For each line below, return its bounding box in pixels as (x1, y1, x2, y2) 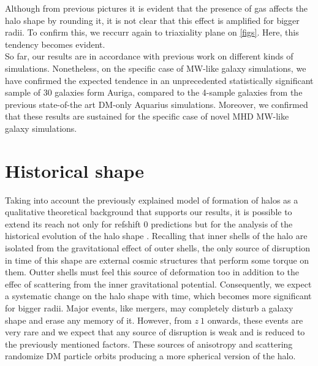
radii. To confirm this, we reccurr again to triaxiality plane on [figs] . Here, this (5, 26, 299, 39)
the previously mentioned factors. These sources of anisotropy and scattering (5, 337, 293, 350)
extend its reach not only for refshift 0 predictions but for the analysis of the (5, 217, 293, 230)
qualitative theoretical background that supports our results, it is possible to (5, 205, 292, 218)
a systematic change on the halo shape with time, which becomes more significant (5, 289, 312, 302)
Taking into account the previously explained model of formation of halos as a (5, 193, 298, 206)
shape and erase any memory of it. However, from (5, 313, 192, 326)
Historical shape (5, 158, 145, 183)
